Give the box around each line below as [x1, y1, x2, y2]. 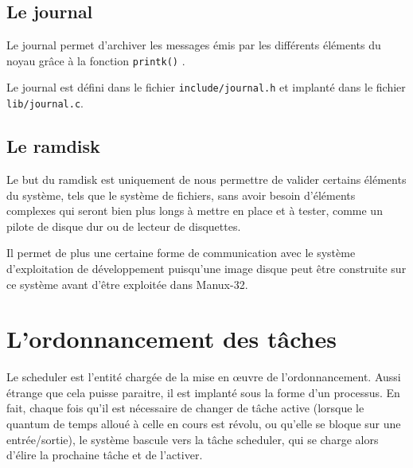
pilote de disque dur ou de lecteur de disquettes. [6, 217, 241, 234]
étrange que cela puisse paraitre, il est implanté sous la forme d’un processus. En [6, 384, 400, 400]
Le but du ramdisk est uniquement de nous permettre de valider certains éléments [6, 170, 407, 187]
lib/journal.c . [6, 95, 84, 111]
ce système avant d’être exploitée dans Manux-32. [6, 275, 248, 292]
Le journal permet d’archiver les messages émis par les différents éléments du [6, 37, 381, 53]
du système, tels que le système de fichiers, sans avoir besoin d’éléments [6, 186, 356, 203]
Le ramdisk [6, 134, 100, 158]
